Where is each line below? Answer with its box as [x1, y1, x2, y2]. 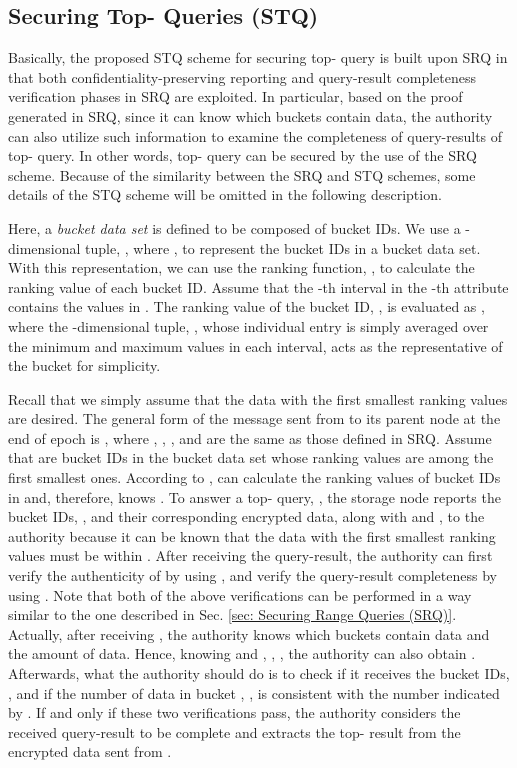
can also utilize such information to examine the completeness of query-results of [8, 125, 503, 146]
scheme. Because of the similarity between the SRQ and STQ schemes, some [8, 164, 476, 185]
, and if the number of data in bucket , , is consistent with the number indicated [8, 682, 500, 703]
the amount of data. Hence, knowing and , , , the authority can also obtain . [8, 643, 476, 664]
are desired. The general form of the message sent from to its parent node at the [8, 408, 501, 429]
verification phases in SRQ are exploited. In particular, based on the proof [8, 86, 463, 107]
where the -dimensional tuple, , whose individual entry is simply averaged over [8, 315, 489, 336]
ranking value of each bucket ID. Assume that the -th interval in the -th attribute [8, 276, 509, 297]
